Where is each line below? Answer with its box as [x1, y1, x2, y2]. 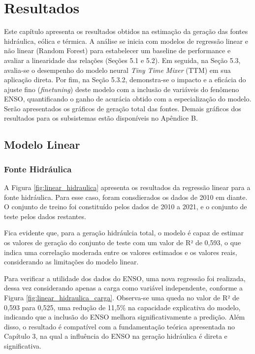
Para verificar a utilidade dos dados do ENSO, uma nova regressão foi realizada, [4, 273, 246, 283]
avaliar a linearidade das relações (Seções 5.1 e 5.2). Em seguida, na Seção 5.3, [4, 55, 241, 65]
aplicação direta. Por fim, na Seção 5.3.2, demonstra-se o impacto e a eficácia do [4, 74, 246, 85]
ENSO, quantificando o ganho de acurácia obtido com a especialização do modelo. [4, 94, 252, 104]
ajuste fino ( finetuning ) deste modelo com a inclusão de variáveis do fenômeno [4, 84, 239, 94]
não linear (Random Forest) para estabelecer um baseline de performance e [4, 45, 231, 56]
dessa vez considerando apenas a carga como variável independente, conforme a [4, 283, 243, 293]
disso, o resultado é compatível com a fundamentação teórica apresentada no [4, 321, 235, 331]
